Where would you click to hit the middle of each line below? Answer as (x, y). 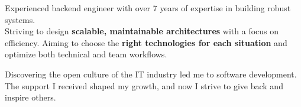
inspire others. (30, 97)
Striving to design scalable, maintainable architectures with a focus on (142, 31)
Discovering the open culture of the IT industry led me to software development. (151, 74)
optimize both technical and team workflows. (86, 54)
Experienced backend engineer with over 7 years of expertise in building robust (148, 8)
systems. (20, 19)
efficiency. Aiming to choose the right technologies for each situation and (146, 42)
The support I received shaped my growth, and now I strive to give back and (144, 85)
